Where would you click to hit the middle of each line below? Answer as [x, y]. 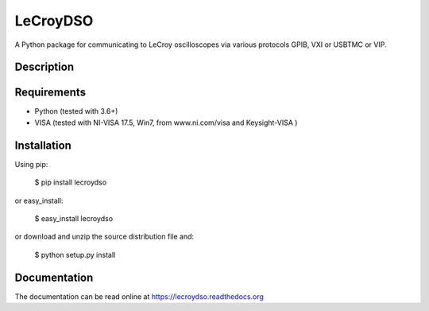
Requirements [50, 93]
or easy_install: [39, 200]
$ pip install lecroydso [71, 182]
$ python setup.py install [75, 255]
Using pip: [31, 164]
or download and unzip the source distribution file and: [104, 237]
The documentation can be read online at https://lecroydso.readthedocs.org [139, 296]
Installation [43, 145]
